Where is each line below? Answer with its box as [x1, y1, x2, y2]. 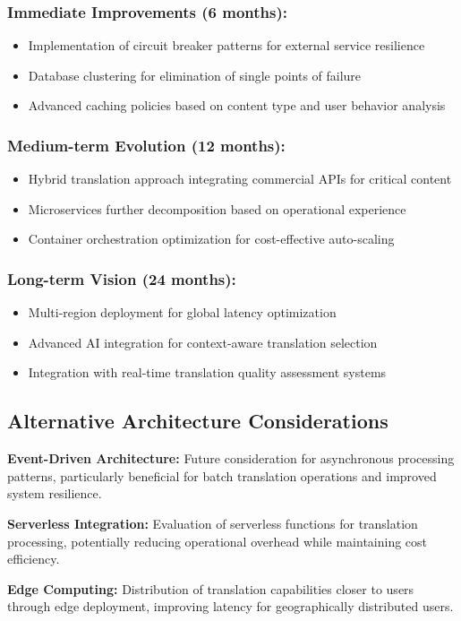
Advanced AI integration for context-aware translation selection [28, 332, 378, 351]
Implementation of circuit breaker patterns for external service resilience [28, 36, 425, 55]
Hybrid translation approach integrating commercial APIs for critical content [28, 169, 452, 188]
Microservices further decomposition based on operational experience [28, 199, 406, 218]
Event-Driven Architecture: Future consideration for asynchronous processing [7, 449, 455, 468]
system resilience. [7, 484, 102, 503]
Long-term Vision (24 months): [7, 267, 236, 289]
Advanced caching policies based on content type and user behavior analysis [28, 96, 446, 115]
